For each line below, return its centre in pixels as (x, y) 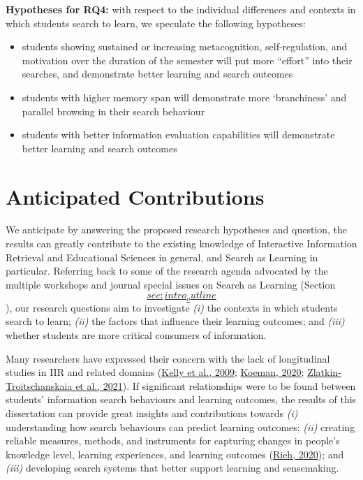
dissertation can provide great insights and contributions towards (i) (152, 413)
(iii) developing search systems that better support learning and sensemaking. (172, 468)
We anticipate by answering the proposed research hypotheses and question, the (177, 230)
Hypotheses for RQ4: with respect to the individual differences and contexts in (181, 9)
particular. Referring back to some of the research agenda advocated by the (167, 271)
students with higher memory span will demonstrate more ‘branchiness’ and (184, 97)
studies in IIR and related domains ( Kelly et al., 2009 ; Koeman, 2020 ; (155, 372)
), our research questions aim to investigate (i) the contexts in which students (172, 307)
